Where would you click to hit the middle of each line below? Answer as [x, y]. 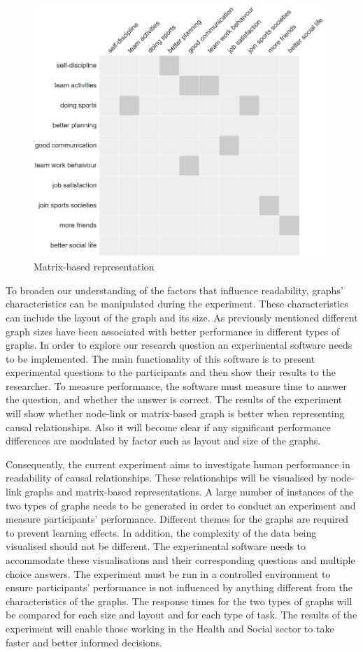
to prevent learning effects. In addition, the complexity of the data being [161, 532]
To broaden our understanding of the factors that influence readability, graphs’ [175, 290]
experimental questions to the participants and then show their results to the [171, 372]
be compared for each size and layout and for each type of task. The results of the [181, 615]
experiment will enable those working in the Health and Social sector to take [170, 628]
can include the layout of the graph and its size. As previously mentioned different [182, 317]
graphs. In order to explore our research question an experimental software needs [179, 345]
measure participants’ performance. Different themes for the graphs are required [177, 519]
